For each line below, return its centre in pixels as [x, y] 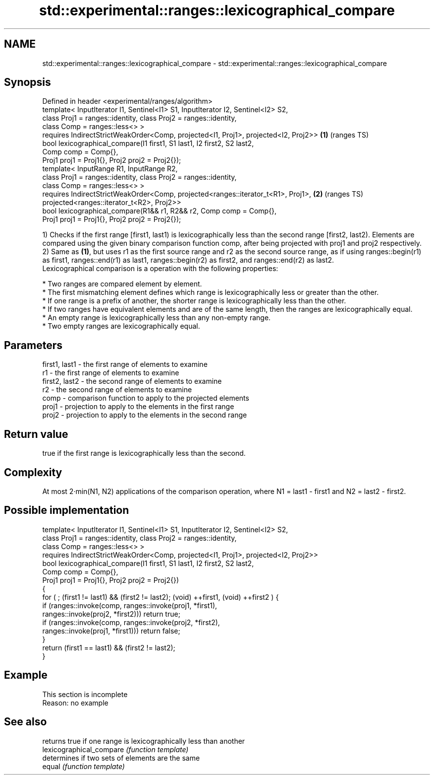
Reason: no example [75, 703]
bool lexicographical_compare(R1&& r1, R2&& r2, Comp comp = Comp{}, [160, 211]
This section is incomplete [85, 694]
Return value [36, 434]
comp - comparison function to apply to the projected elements [146, 398]
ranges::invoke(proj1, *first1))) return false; [111, 631]
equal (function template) [83, 766]
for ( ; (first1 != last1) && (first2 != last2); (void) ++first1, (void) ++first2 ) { [161, 597]
